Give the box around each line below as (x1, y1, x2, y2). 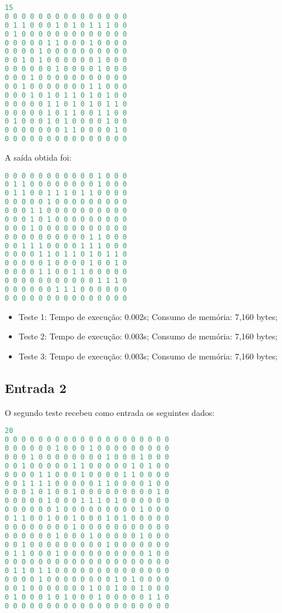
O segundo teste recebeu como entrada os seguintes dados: (5, 406, 215, 418)
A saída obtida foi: (5, 151, 72, 163)
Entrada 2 (5, 378, 66, 397)
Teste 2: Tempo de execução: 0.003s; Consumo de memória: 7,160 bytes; (18, 330, 278, 342)
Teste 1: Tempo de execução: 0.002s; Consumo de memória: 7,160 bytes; (18, 310, 278, 322)
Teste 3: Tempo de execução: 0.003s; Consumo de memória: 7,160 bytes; (18, 349, 278, 362)
